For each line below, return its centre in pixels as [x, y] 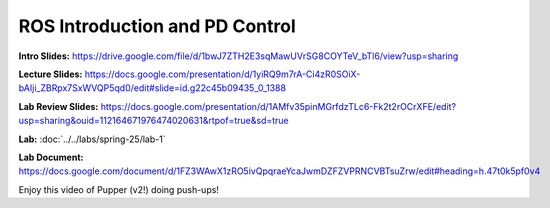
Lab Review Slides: [58, 106]
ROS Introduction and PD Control [157, 26]
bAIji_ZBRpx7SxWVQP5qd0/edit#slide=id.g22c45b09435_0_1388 [152, 88]
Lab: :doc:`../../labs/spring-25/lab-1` [92, 139]
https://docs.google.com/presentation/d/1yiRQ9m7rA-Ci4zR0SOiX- [222, 74]
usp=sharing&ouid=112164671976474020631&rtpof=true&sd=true [153, 121]
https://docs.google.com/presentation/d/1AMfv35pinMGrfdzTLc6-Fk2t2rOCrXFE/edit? [278, 106]
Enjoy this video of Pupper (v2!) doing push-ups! [119, 189]
